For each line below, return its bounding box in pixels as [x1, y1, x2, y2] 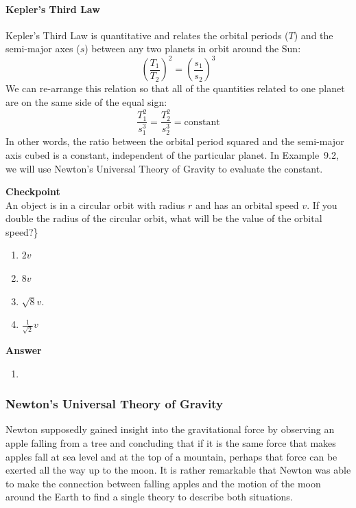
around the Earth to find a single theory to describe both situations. [5, 489, 293, 504]
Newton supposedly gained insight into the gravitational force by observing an [5, 422, 335, 437]
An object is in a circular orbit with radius [5, 197, 185, 212]
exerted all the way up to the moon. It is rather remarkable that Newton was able [5, 463, 351, 477]
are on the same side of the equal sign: [5, 95, 167, 109]
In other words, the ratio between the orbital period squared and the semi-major [5, 134, 344, 148]
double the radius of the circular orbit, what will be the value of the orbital [5, 211, 322, 225]
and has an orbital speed [195, 197, 299, 212]
